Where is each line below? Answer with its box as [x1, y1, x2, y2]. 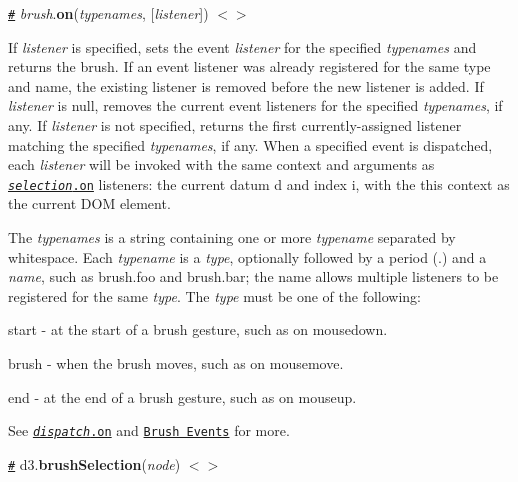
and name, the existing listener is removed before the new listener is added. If [8, 75, 484, 96]
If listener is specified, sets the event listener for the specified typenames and [8, 36, 477, 57]
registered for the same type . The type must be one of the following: [8, 285, 422, 306]
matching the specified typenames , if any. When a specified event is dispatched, [8, 134, 493, 155]
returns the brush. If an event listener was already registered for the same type [8, 56, 491, 77]
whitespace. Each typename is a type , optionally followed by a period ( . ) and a [8, 246, 487, 267]
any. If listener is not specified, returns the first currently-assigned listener [8, 115, 462, 136]
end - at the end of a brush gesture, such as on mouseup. [8, 386, 357, 407]
